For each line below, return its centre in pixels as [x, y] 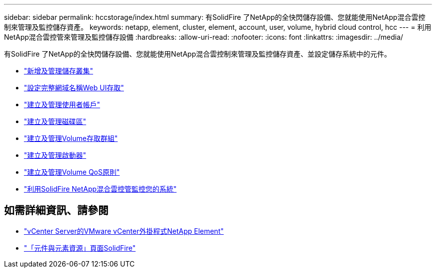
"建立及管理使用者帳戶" [62, 104]
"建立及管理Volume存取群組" [71, 138]
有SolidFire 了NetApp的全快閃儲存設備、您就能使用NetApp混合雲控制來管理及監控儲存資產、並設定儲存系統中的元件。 [198, 54]
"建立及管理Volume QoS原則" [72, 172]
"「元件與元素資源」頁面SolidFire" [80, 248]
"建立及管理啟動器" [55, 155]
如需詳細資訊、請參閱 [56, 210]
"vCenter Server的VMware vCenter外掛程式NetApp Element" [124, 231]
